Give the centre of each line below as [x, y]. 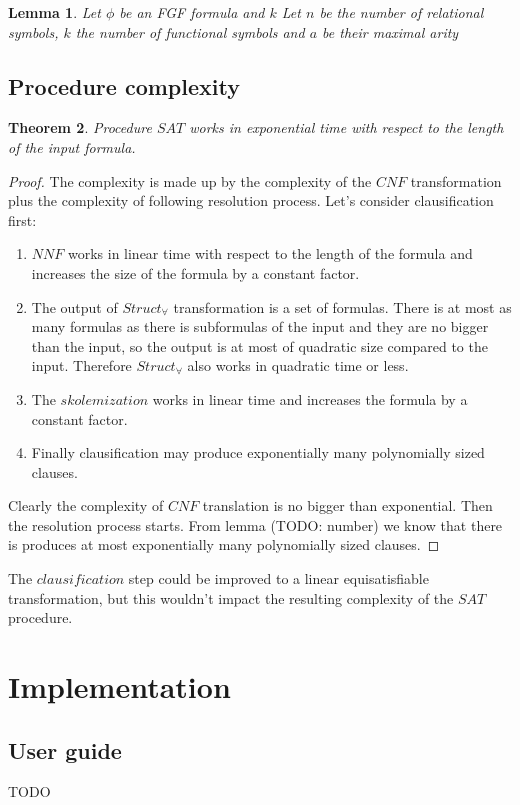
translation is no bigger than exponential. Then [347, 505]
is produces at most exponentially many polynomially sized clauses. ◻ [224, 544]
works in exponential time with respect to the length [346, 127]
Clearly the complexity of [86, 505]
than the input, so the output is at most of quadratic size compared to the [259, 345]
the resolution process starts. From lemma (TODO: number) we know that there [255, 524]
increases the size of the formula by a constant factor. [195, 272]
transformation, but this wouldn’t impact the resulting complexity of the [231, 597]
